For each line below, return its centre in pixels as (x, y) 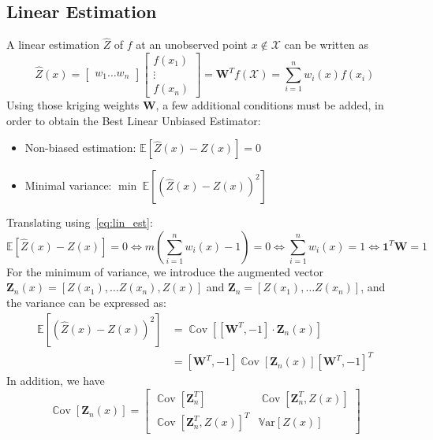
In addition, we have (56, 381)
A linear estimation (53, 44)
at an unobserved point (192, 44)
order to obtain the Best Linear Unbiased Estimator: (134, 120)
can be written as (326, 44)
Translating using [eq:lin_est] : (80, 222)
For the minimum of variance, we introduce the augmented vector (165, 271)
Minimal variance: (68, 185)
